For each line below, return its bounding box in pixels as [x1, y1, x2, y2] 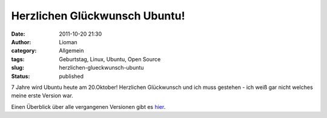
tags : [11, 55, 25, 63]
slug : [11, 64, 24, 71]
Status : [11, 73, 30, 80]
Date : [11, 30, 25, 38]
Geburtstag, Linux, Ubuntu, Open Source [59, 55, 161, 63]
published [59, 73, 84, 80]
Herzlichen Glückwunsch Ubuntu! [11, 9, 185, 22]
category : [11, 47, 37, 54]
